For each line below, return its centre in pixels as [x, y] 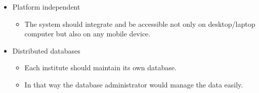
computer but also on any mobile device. [88, 34]
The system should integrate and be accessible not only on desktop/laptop [140, 24]
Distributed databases [46, 50]
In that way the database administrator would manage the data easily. [134, 84]
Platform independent [46, 7]
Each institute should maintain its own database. [100, 67]
